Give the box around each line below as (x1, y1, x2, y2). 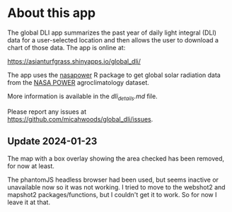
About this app (7, 5, 96, 21)
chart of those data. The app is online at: (7, 43, 126, 52)
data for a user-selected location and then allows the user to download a (7, 35, 219, 44)
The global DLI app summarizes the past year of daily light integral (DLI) (7, 28, 217, 37)
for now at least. (7, 161, 55, 170)
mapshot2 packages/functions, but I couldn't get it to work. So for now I (7, 190, 217, 199)
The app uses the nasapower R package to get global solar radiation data (7, 71, 221, 79)
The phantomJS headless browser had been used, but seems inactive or (7, 175, 219, 184)
